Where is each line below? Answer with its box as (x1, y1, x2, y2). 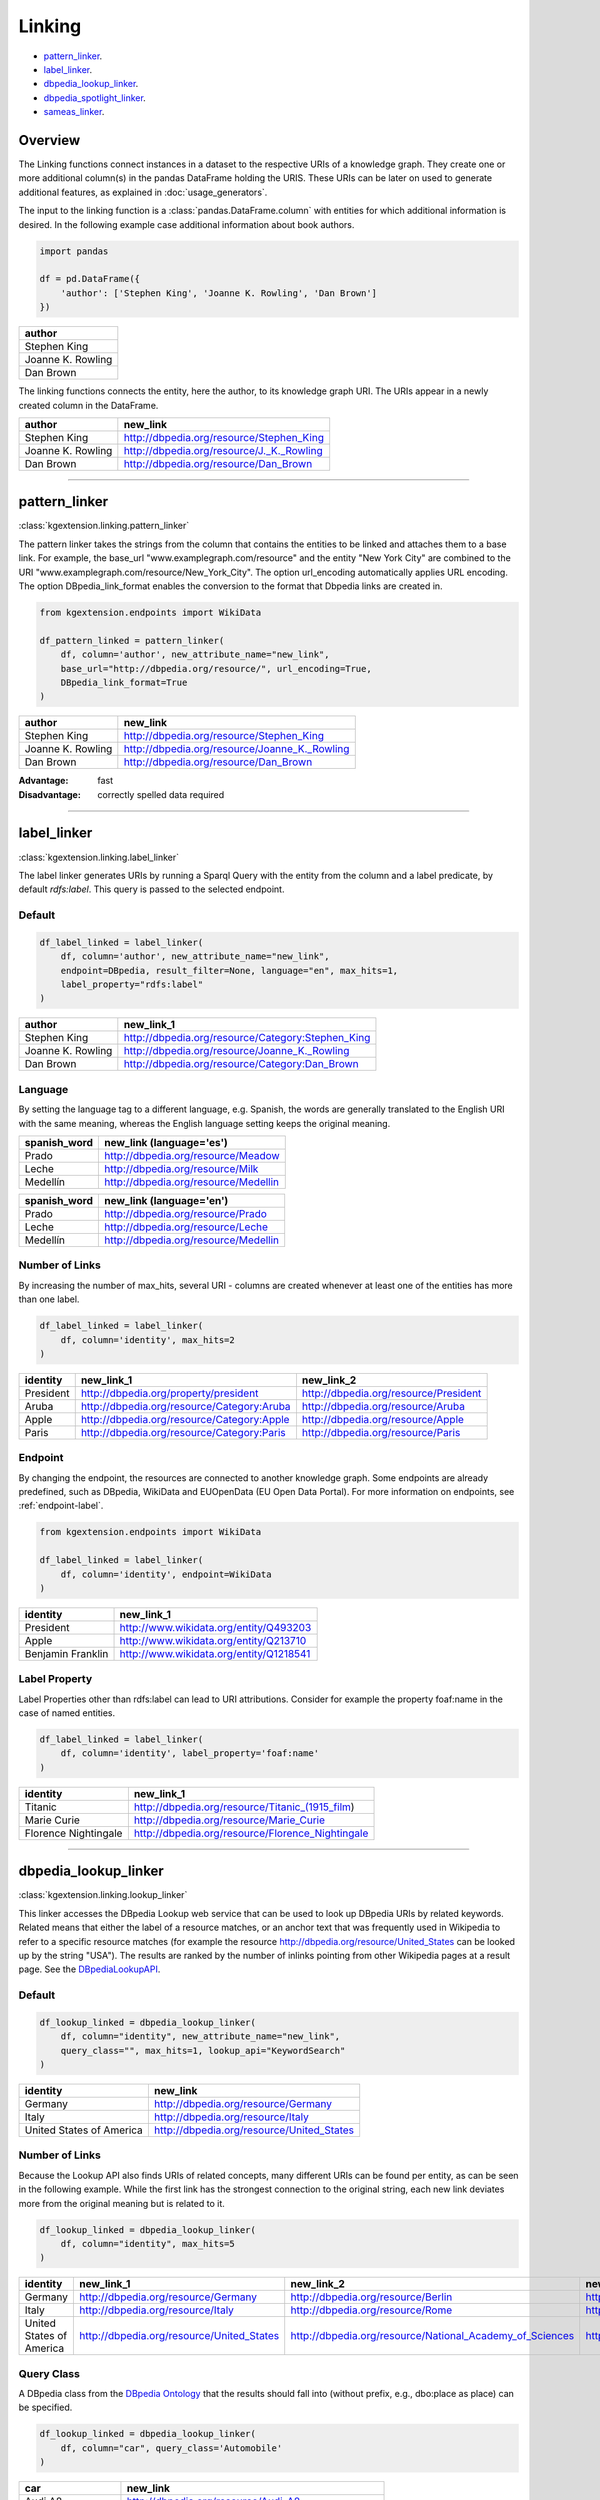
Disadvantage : (18, 788, 82, 800)
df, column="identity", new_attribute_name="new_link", (60, 2031, 341, 2042)
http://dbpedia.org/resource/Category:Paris (80, 1425, 287, 1439)
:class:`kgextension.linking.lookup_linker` (18, 1889, 188, 1901)
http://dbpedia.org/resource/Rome (290, 2303, 453, 2317)
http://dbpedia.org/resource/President (301, 1386, 482, 1400)
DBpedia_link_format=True (60, 676, 188, 688)
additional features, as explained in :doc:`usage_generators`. (18, 186, 268, 198)
